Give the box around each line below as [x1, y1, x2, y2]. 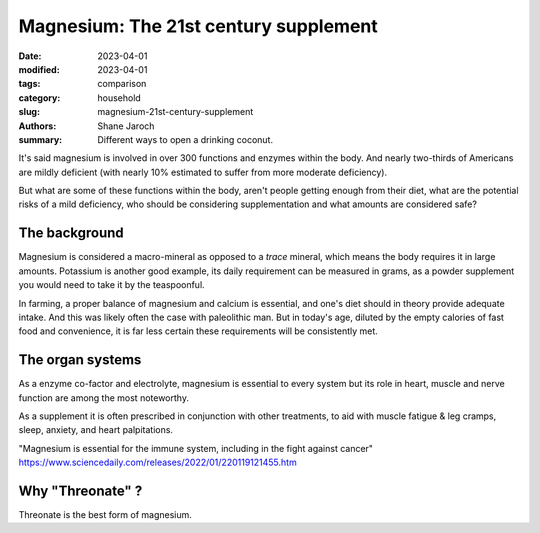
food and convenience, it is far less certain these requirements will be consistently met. [18, 325, 379, 337]
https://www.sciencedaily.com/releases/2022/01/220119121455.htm [18, 456, 297, 469]
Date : [18, 50, 42, 62]
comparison [97, 78, 147, 90]
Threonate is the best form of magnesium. [18, 509, 192, 521]
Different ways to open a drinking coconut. [97, 133, 274, 145]
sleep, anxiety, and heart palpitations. [18, 424, 174, 436]
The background [18, 225, 124, 242]
